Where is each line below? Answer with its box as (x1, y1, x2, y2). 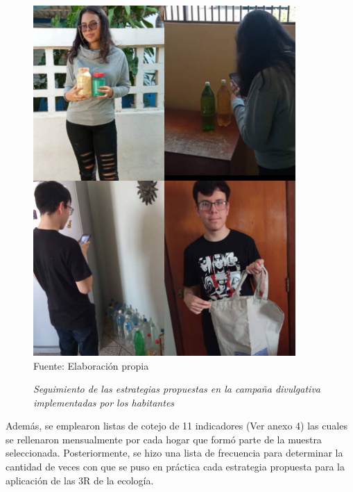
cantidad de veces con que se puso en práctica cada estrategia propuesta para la (6, 459, 345, 474)
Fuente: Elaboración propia (33, 358, 149, 372)
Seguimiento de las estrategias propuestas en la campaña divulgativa (33, 382, 321, 396)
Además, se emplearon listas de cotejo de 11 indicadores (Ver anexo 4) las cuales (6, 418, 347, 433)
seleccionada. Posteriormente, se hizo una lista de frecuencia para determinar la (6, 445, 343, 460)
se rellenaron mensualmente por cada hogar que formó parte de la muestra (6, 432, 322, 446)
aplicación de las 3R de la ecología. (6, 473, 154, 487)
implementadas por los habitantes (33, 395, 175, 409)
